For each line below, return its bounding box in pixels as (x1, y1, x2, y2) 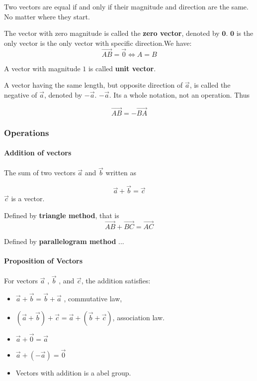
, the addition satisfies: (81, 275, 151, 286)
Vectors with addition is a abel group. (15, 368, 131, 378)
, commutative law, (64, 293, 122, 304)
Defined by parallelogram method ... (4, 236, 124, 246)
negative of (4, 89, 37, 100)
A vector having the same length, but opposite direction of (4, 80, 183, 90)
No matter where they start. (4, 11, 90, 21)
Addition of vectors (4, 147, 72, 158)
